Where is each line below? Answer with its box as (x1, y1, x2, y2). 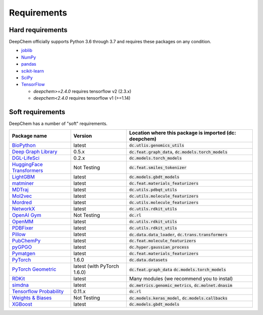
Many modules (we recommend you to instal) (129, 275, 233, 282)
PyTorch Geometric (12, 266, 56, 273)
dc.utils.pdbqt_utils (129, 187, 177, 192)
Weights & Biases (12, 295, 52, 301)
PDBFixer (12, 225, 34, 231)
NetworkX (12, 206, 35, 212)
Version (73, 133, 92, 140)
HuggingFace (12, 161, 43, 168)
